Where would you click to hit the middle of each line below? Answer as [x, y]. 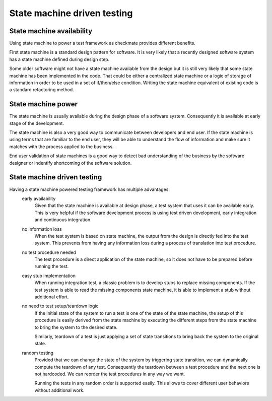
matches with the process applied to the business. [61, 147]
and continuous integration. [63, 220]
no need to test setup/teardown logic [60, 306]
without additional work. [59, 390]
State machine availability [51, 31]
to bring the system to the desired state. [76, 327]
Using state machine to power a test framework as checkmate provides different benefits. [103, 43]
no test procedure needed [49, 252]
